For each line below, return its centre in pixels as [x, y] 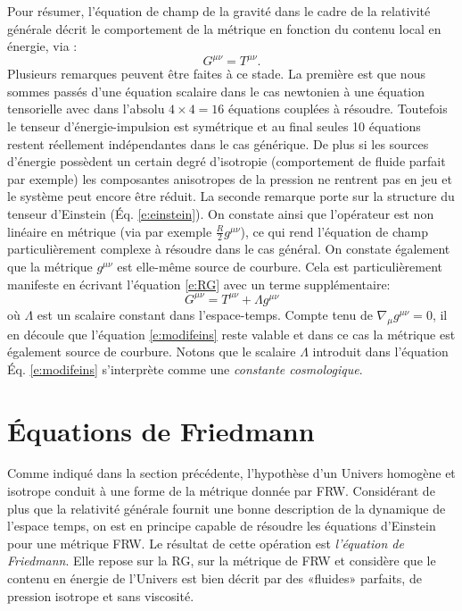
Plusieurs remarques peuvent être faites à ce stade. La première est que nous [216, 74]
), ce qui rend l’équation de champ [334, 231]
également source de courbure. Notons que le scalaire [152, 352]
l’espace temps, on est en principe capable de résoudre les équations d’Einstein [222, 526]
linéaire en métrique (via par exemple [110, 231]
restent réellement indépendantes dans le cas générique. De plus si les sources [218, 143]
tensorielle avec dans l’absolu [86, 109]
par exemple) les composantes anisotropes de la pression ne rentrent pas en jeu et [230, 178]
